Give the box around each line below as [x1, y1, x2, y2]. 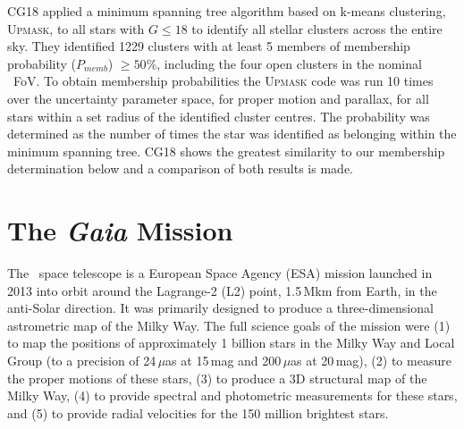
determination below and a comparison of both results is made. [7, 159, 353, 178]
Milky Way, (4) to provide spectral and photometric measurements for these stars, [7, 386, 458, 405]
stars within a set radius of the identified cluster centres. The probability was [7, 106, 430, 125]
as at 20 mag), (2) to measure [291, 351, 451, 370]
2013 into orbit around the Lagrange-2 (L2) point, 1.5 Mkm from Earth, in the [7, 281, 437, 299]
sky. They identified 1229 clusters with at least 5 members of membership [7, 37, 410, 55]
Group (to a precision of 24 [7, 351, 156, 370]
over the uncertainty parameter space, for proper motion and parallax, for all [7, 88, 429, 107]
